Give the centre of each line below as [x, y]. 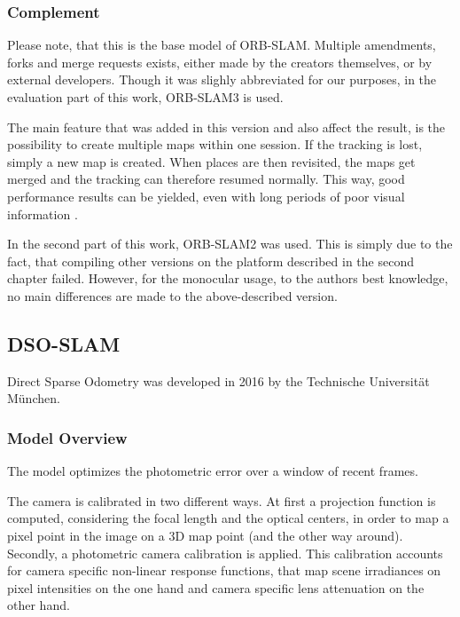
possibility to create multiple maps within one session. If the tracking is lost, [215, 144]
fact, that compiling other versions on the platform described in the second [211, 261]
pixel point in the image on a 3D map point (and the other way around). [205, 535]
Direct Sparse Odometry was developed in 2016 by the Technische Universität [218, 380]
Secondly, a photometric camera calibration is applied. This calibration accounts [225, 553]
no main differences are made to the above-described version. [172, 295]
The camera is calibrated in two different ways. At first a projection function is [222, 500]
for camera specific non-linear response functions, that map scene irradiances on [224, 570]
